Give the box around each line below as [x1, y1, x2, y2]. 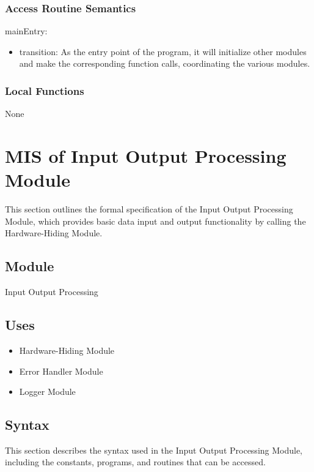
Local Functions [5, 83, 84, 98]
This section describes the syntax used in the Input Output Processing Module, [5, 443, 303, 456]
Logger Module [19, 385, 76, 398]
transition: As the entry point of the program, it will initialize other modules [19, 45, 307, 58]
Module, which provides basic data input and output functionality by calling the [5, 214, 306, 227]
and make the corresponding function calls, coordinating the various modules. [19, 57, 310, 70]
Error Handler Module [19, 364, 103, 377]
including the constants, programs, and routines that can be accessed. [5, 455, 266, 468]
